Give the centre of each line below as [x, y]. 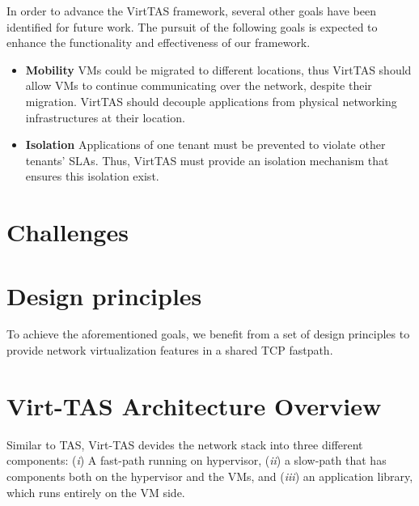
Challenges [68, 232]
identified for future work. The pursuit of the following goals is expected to [192, 26]
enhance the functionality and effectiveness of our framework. [159, 43]
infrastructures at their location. [105, 117]
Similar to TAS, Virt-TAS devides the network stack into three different [185, 444]
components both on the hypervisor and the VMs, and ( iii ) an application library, [210, 476]
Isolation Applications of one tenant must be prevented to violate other [205, 145]
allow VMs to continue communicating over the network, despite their [199, 85]
